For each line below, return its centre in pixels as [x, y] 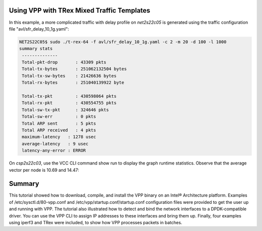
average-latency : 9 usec [55, 144]
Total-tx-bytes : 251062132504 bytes [74, 69]
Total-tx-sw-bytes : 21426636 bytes [69, 76]
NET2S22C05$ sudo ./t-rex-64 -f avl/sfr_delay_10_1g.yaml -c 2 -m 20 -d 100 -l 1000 [123, 42]
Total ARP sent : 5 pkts [59, 123]
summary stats [36, 49]
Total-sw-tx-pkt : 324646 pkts [65, 110]
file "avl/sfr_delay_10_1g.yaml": [39, 29]
